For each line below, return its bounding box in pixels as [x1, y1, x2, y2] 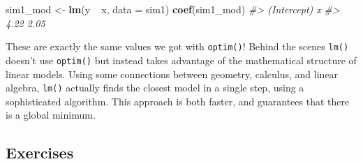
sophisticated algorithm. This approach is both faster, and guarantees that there [6, 94, 350, 108]
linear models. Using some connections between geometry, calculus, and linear [6, 66, 339, 81]
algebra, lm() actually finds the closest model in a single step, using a [6, 80, 304, 95]
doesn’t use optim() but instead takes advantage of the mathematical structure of [6, 52, 357, 67]
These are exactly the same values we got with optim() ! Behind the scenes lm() [6, 39, 349, 54]
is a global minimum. [6, 107, 96, 122]
